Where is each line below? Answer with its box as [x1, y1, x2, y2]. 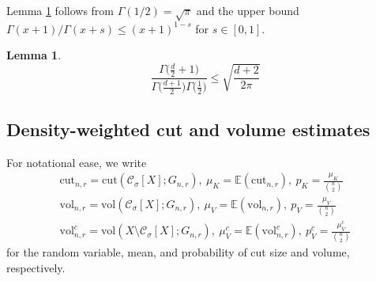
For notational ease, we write [6, 154, 147, 170]
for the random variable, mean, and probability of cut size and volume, [6, 244, 350, 260]
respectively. [6, 260, 66, 276]
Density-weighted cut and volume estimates [6, 116, 370, 141]
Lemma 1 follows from [6, 2, 115, 18]
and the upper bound [196, 2, 299, 18]
